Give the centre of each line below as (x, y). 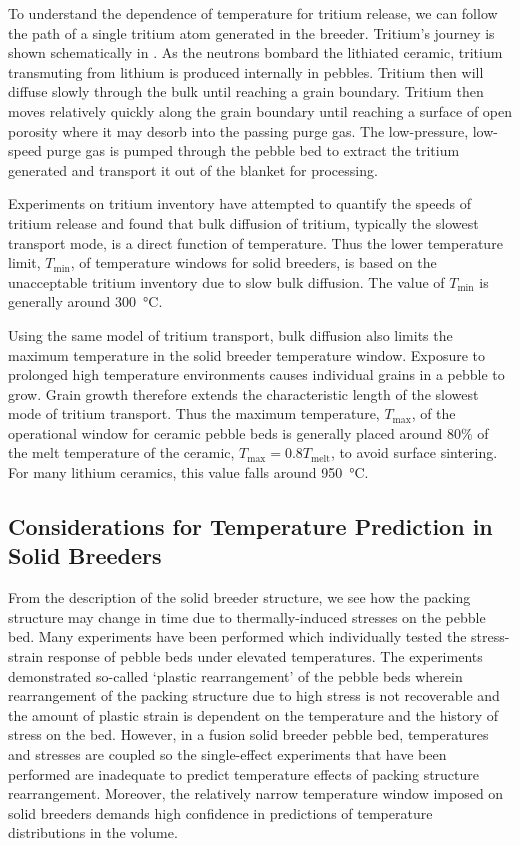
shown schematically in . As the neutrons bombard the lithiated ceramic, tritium (255, 52)
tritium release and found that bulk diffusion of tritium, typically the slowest (243, 222)
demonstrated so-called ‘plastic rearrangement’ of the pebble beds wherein (235, 675)
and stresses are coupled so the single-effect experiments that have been (227, 754)
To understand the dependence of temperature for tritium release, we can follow (253, 13)
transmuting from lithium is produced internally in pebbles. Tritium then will (246, 71)
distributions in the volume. (93, 832)
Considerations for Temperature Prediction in (250, 526)
